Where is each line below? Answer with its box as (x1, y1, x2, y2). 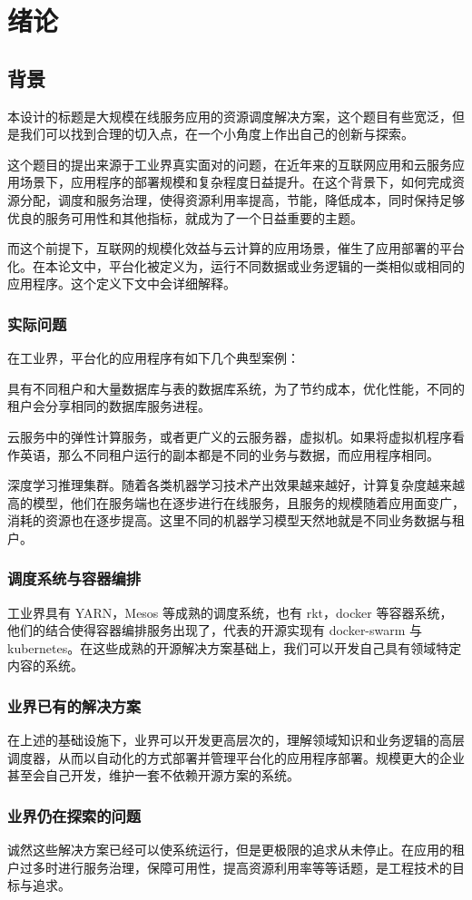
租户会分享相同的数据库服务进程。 (7, 396, 211, 416)
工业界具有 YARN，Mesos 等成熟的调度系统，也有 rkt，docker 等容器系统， (7, 602, 453, 621)
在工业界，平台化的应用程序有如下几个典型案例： (7, 348, 300, 367)
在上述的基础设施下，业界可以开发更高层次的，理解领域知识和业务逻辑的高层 (7, 730, 465, 749)
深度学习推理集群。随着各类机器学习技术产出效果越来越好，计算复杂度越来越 (7, 475, 465, 494)
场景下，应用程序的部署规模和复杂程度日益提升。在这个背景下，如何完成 (19, 172, 452, 191)
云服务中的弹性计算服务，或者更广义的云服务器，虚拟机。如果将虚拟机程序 (7, 426, 452, 445)
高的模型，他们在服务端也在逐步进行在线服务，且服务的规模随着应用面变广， (7, 493, 465, 512)
